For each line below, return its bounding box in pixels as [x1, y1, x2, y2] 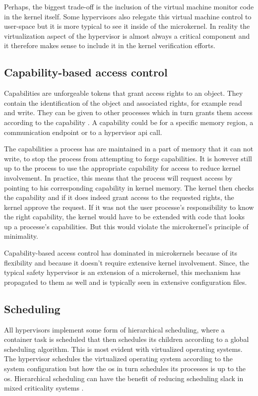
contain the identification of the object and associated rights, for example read [4, 97, 242, 108]
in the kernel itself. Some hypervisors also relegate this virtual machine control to [4, 11, 252, 21]
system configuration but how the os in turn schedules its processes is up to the [4, 363, 246, 374]
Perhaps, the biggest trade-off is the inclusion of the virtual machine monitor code [4, 1, 254, 11]
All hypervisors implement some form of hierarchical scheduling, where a [4, 324, 225, 334]
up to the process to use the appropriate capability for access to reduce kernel [4, 163, 241, 173]
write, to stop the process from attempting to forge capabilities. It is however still [4, 153, 252, 163]
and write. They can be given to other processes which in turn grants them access [4, 107, 253, 118]
